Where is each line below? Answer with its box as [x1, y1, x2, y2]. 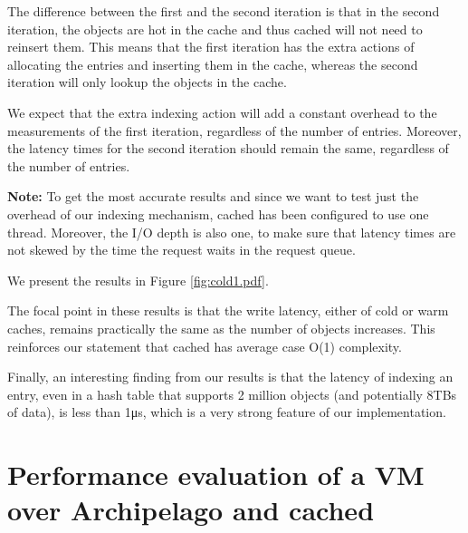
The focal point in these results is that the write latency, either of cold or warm [7, 301, 449, 320]
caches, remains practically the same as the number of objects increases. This [7, 318, 435, 337]
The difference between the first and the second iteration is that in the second [7, 2, 440, 20]
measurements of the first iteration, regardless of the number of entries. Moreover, [7, 121, 462, 140]
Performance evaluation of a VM [7, 456, 425, 493]
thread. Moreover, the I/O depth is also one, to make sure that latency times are [7, 222, 456, 241]
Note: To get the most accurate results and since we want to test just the [7, 187, 419, 206]
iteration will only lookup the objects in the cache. [7, 73, 287, 92]
